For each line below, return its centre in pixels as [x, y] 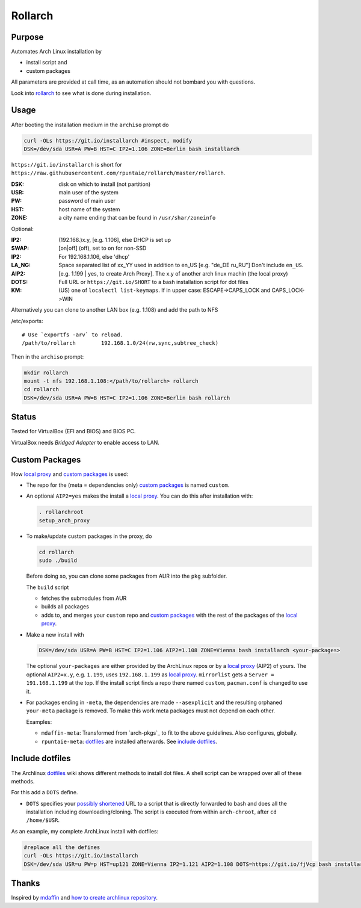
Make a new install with [55, 634]
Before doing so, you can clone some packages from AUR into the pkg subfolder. [127, 576]
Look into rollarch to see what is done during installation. [81, 93]
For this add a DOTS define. [45, 792]
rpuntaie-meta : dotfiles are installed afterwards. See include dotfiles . [129, 741]
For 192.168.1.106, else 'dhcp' [94, 256]
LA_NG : [21, 265]
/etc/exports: [27, 321]
